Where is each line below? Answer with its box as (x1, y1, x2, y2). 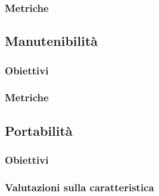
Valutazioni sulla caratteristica (5, 179, 154, 194)
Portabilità (5, 121, 73, 139)
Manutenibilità (5, 32, 98, 50)
